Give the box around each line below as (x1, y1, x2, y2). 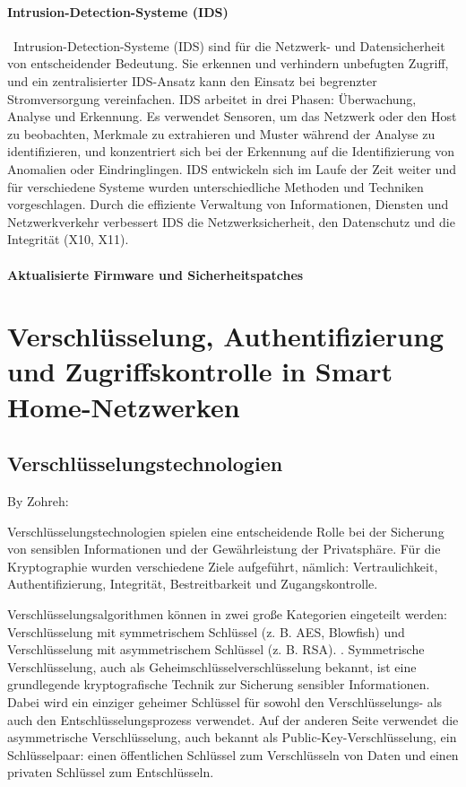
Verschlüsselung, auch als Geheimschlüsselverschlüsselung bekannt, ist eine (7, 657, 417, 676)
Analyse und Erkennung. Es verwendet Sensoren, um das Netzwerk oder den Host (7, 107, 457, 126)
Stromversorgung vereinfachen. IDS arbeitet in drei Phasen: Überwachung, (7, 89, 417, 108)
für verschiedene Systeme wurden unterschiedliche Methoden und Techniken (7, 177, 424, 196)
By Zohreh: (7, 492, 69, 511)
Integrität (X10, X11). (7, 230, 129, 249)
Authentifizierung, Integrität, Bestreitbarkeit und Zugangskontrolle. (7, 574, 378, 593)
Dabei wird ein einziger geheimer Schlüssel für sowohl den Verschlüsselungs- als (7, 693, 443, 711)
